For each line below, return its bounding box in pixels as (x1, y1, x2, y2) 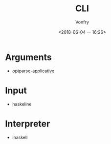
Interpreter (5, 118, 50, 129)
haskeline (12, 101, 32, 107)
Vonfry (75, 19, 89, 25)
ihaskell (12, 134, 28, 140)
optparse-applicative (12, 68, 55, 74)
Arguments (5, 52, 52, 62)
